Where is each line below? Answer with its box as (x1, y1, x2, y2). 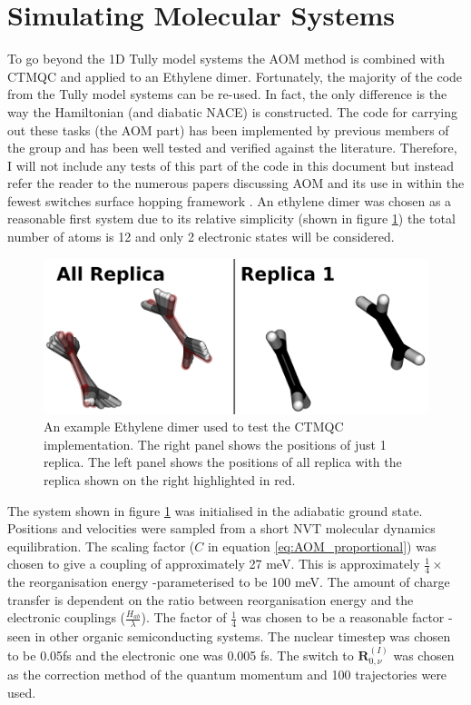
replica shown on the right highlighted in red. (44, 471, 296, 490)
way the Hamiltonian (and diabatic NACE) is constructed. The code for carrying (7, 102, 457, 121)
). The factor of (141, 608, 227, 627)
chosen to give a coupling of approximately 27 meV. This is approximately (7, 554, 420, 573)
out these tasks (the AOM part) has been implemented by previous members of (7, 120, 449, 139)
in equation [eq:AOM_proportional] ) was (207, 536, 437, 555)
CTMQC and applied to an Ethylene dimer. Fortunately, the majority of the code (7, 66, 463, 85)
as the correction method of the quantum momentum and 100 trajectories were (7, 665, 447, 684)
